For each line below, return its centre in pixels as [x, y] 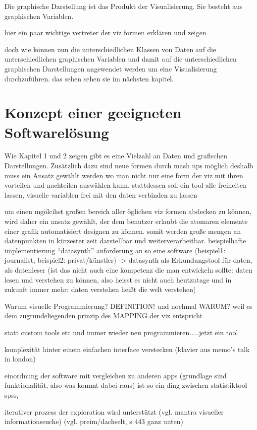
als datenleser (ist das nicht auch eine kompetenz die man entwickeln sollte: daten [128, 270]
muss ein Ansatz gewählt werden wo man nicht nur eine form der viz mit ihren [124, 175]
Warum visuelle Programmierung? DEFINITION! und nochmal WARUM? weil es [128, 306]
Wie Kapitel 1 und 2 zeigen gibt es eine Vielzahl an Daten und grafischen [116, 156]
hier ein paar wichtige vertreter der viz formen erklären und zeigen [105, 33]
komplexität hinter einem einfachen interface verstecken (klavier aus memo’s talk [127, 349]
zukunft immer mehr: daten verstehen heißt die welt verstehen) [100, 289]
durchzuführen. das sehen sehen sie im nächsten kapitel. [89, 78]
